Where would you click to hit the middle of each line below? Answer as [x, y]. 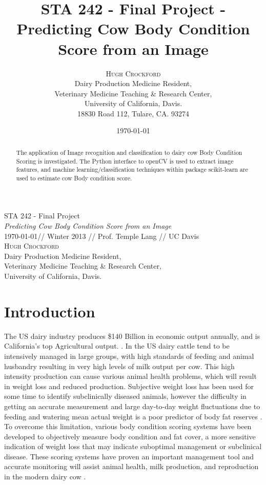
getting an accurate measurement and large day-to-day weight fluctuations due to [132, 406]
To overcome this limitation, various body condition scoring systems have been [128, 426]
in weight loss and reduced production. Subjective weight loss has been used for [129, 386]
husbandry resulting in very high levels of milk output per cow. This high [119, 366]
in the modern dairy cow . [45, 477]
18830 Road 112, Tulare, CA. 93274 [133, 113]
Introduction [50, 311]
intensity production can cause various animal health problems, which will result [130, 376]
